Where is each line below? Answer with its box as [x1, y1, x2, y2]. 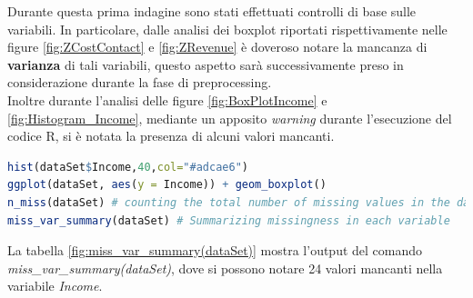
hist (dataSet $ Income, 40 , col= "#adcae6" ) [7, 160, 248, 174]
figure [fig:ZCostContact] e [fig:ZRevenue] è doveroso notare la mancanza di [7, 37, 428, 56]
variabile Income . [7, 276, 103, 295]
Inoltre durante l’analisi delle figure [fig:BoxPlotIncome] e [7, 90, 327, 109]
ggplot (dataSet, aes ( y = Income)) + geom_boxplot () [7, 178, 327, 192]
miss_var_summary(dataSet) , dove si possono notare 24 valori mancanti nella [7, 258, 443, 277]
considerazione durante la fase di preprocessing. [7, 73, 272, 92]
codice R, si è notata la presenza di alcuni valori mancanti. [7, 126, 335, 145]
